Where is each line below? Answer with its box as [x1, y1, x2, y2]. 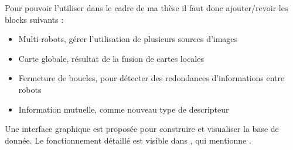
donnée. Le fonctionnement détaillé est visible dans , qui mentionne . [5, 134, 251, 146]
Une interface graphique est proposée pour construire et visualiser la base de [5, 123, 279, 135]
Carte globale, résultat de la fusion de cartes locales [18, 52, 204, 64]
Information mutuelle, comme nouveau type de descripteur [18, 103, 229, 115]
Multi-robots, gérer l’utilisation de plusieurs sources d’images [18, 33, 238, 45]
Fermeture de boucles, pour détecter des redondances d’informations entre [18, 72, 285, 84]
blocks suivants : [5, 13, 64, 25]
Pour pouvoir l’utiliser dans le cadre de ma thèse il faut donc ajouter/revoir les [5, 2, 288, 13]
